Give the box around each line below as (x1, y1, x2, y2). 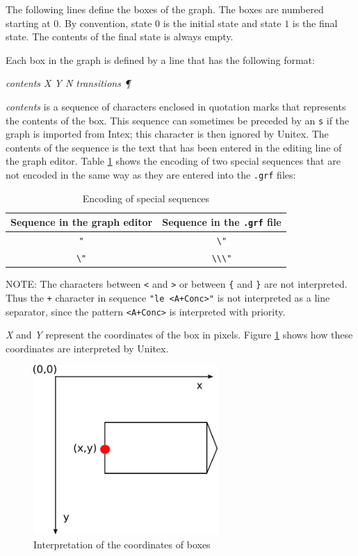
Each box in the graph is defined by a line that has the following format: (6, 52, 315, 67)
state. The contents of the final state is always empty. (6, 29, 234, 44)
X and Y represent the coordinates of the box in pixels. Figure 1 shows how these (6, 327, 353, 342)
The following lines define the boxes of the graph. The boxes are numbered (6, 2, 324, 16)
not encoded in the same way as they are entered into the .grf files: (6, 167, 296, 181)
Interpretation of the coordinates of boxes (33, 537, 211, 551)
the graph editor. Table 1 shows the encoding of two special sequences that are (6, 154, 341, 168)
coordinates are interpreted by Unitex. (6, 341, 169, 355)
